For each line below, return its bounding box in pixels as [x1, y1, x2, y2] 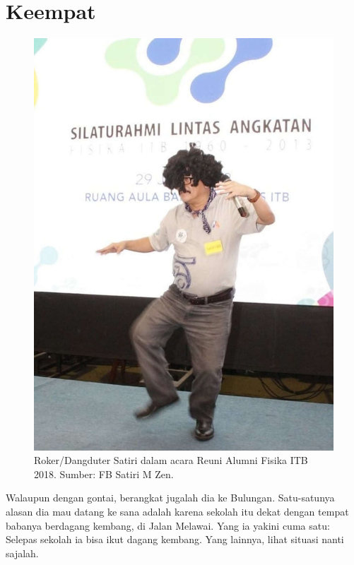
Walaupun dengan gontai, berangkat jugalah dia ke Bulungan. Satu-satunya [6, 490, 335, 505]
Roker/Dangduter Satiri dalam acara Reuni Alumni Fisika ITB [34, 453, 308, 468]
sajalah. [6, 545, 39, 560]
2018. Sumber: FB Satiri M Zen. [34, 466, 174, 481]
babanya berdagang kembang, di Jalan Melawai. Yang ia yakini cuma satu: [6, 518, 330, 533]
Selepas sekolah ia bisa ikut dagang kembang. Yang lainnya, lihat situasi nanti [6, 532, 344, 547]
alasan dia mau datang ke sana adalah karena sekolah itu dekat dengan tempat [6, 504, 349, 519]
